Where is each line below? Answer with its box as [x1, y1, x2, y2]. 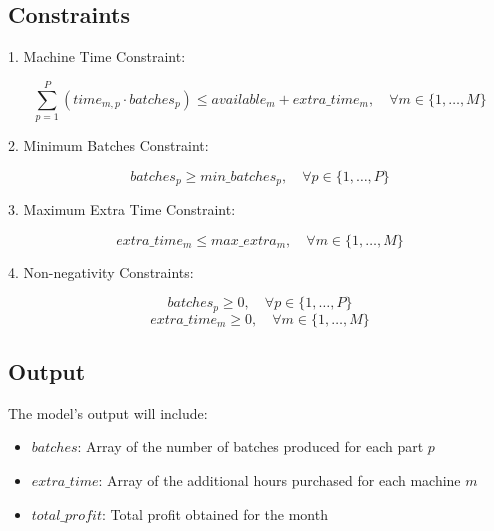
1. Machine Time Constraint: [8, 46, 186, 67]
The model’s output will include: [8, 402, 208, 423]
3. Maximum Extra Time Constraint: [8, 198, 236, 219]
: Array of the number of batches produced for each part [77, 436, 424, 457]
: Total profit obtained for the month [101, 503, 328, 524]
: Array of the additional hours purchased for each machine [98, 470, 461, 490]
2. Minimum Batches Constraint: [8, 134, 209, 155]
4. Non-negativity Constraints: [8, 261, 194, 282]
